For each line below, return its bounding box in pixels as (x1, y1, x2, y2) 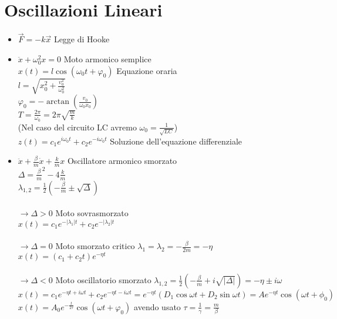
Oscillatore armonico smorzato (67, 155, 177, 167)
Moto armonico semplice (63, 52, 151, 65)
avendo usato (134, 300, 181, 313)
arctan (46, 98, 70, 106)
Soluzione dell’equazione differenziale (110, 135, 242, 147)
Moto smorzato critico (55, 240, 135, 252)
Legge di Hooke (53, 33, 110, 45)
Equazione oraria (116, 64, 177, 76)
